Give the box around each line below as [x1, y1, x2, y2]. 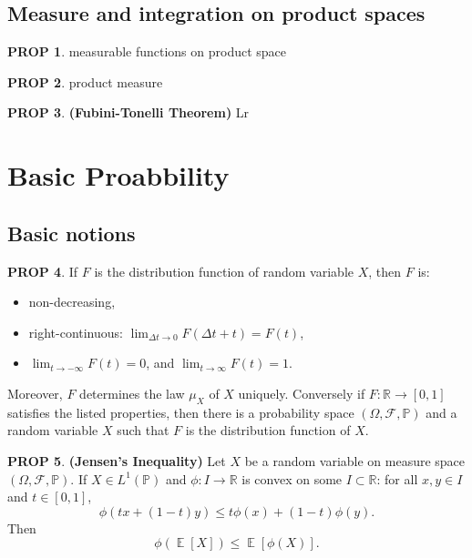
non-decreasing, [28, 292, 116, 311]
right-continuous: [28, 322, 123, 341]
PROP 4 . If [7, 261, 78, 280]
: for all [376, 469, 418, 488]
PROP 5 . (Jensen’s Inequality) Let [7, 451, 226, 470]
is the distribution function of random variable [94, 261, 354, 280]
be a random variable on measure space [244, 451, 466, 470]
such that [117, 421, 169, 440]
